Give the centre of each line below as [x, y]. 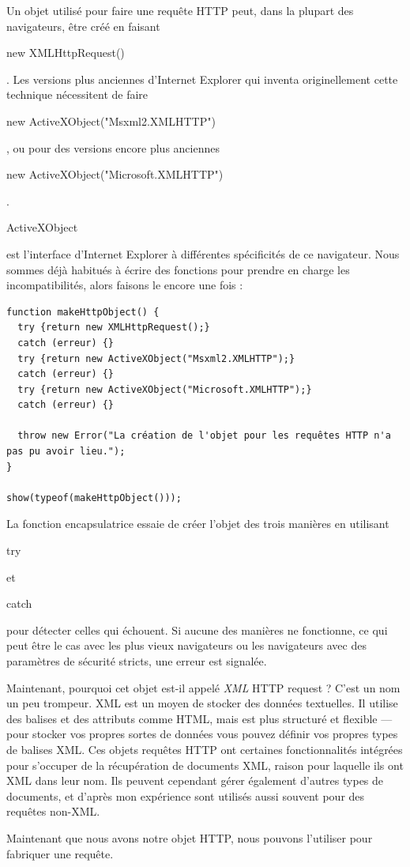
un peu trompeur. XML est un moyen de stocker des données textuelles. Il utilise [202, 703]
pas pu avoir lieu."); [66, 452]
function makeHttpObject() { [83, 312]
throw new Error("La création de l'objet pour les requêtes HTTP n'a [204, 436]
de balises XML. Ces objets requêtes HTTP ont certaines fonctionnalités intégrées [205, 749]
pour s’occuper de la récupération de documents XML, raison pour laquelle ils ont [205, 765]
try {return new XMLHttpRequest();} [114, 328]
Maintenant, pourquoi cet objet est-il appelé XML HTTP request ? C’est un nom [203, 687]
